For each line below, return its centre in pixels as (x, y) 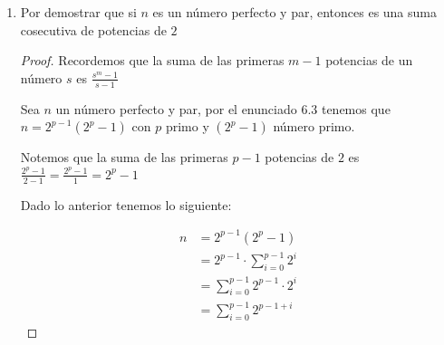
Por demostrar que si (78, 12)
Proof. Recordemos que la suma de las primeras (152, 60)
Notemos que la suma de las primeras (124, 157)
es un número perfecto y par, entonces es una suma (294, 12)
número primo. (314, 126)
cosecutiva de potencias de (93, 29)
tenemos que (356, 108)
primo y (187, 126)
